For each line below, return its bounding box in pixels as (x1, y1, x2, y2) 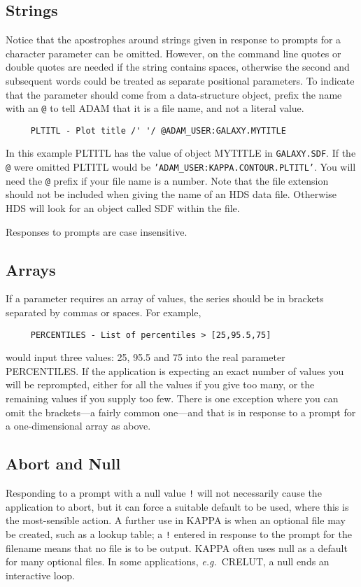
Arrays (6, 258, 56, 280)
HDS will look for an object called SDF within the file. (6, 201, 240, 215)
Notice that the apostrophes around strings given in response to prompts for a (6, 32, 341, 47)
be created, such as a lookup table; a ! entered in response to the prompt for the (6, 526, 352, 541)
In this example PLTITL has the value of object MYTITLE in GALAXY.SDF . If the (6, 146, 356, 160)
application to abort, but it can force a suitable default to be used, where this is (6, 499, 349, 514)
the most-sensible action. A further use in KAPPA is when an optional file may (6, 513, 346, 528)
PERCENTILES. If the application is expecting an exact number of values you (6, 363, 344, 378)
